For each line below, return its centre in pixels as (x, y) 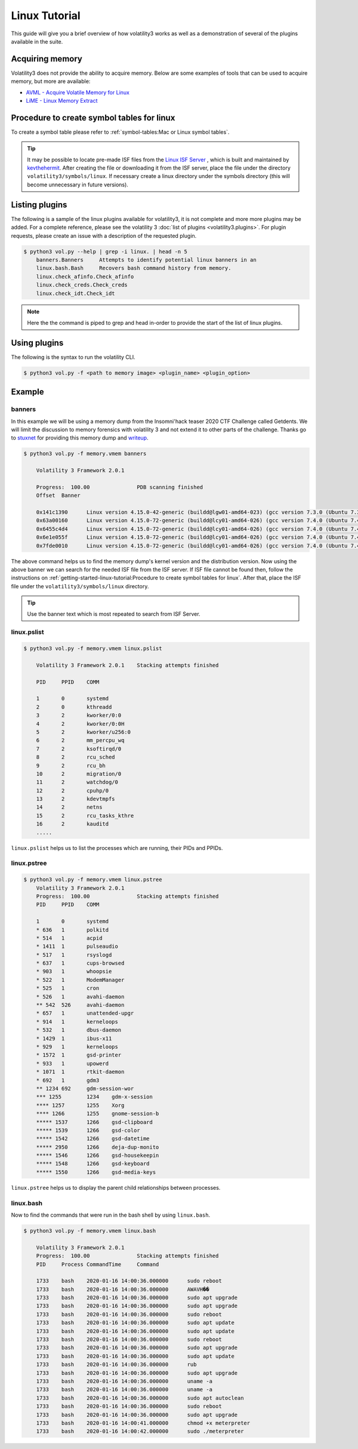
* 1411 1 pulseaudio (77, 946)
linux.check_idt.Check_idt (76, 293)
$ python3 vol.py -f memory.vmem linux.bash (90, 1231)
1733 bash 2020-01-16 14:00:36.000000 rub (116, 1364)
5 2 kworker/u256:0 (84, 732)
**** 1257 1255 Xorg (80, 1105)
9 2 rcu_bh (71, 765)
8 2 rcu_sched (76, 757)
